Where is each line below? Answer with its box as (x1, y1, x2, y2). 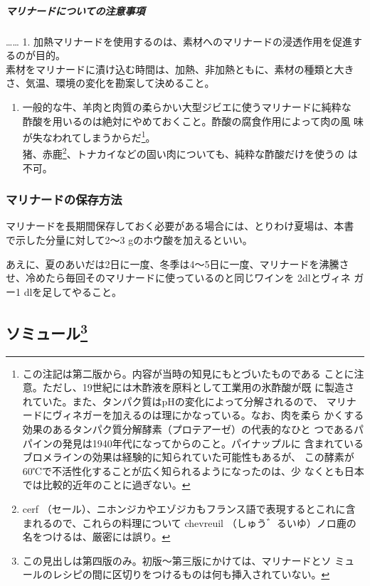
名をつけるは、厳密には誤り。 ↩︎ (22, 529, 171, 544)
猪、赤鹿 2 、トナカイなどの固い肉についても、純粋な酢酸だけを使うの (22, 144, 345, 161)
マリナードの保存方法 (6, 191, 122, 208)
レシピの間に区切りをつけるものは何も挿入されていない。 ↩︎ (52, 567, 330, 582)
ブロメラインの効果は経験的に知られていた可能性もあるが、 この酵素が (22, 449, 354, 464)
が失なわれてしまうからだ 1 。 (22, 128, 156, 144)
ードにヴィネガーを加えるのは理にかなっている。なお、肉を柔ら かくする (22, 407, 364, 422)
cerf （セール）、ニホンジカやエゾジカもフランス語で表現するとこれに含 (22, 501, 356, 516)
